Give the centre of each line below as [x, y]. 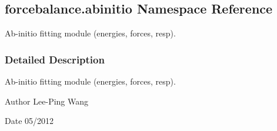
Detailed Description [55, 59]
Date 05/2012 [29, 121]
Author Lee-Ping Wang [47, 101]
